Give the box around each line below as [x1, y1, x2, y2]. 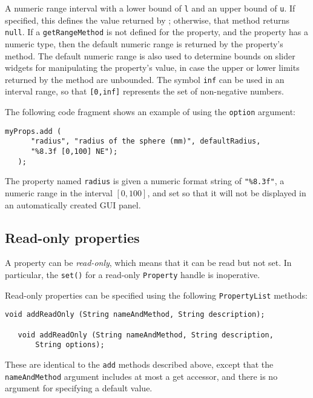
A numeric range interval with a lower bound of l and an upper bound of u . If [5, 2, 295, 14]
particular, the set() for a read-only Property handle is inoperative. [5, 268, 260, 280]
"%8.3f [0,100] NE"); [30, 147, 118, 156]
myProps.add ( [5, 127, 62, 136]
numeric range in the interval [5, 186, 113, 199]
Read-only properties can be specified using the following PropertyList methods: [5, 288, 308, 301]
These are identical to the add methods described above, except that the [5, 357, 274, 370]
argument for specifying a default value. [5, 382, 153, 394]
